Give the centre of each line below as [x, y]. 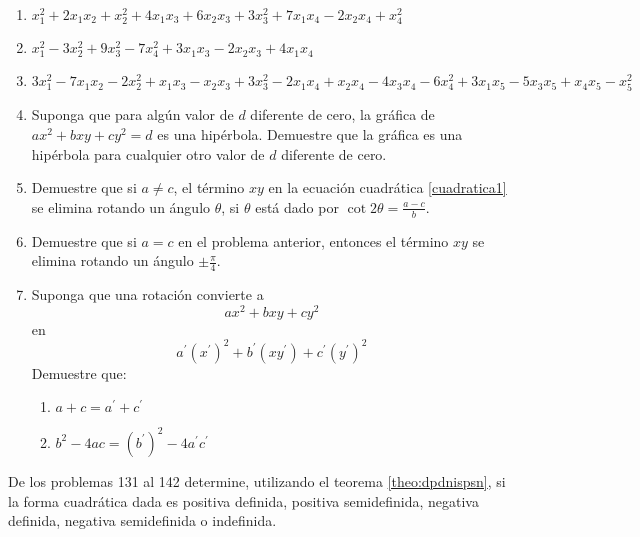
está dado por [297, 206]
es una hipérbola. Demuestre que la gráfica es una [310, 134]
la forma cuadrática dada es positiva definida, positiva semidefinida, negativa [243, 500]
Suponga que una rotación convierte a [147, 294]
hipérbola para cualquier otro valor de [148, 153]
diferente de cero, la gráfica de [342, 114]
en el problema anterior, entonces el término [313, 240]
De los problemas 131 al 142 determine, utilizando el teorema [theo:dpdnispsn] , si [257, 480]
